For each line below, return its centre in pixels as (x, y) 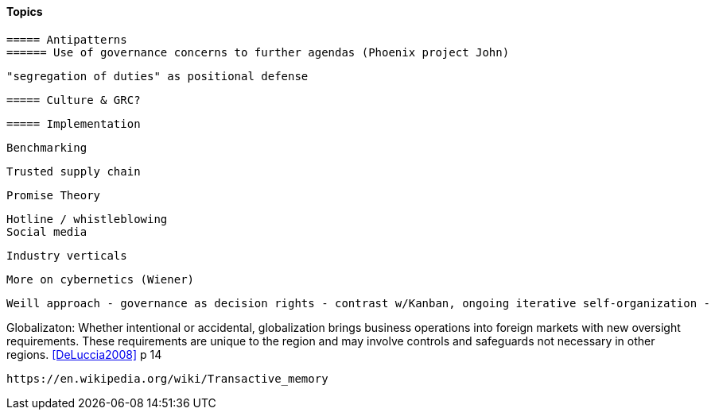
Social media (47, 231)
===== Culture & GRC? (74, 100)
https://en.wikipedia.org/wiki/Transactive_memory (167, 378)
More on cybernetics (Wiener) (101, 279)
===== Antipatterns (67, 39)
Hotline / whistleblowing (87, 219)
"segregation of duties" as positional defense (157, 76)
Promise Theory (54, 195)
